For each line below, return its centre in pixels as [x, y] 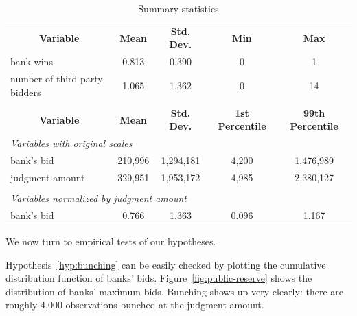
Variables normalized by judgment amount [99, 198]
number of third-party [57, 79]
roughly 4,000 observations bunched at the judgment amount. [135, 305]
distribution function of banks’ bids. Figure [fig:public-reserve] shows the [159, 278]
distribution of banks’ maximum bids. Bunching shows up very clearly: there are [174, 291]
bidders [26, 92]
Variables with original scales [71, 143]
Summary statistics [178, 8]
